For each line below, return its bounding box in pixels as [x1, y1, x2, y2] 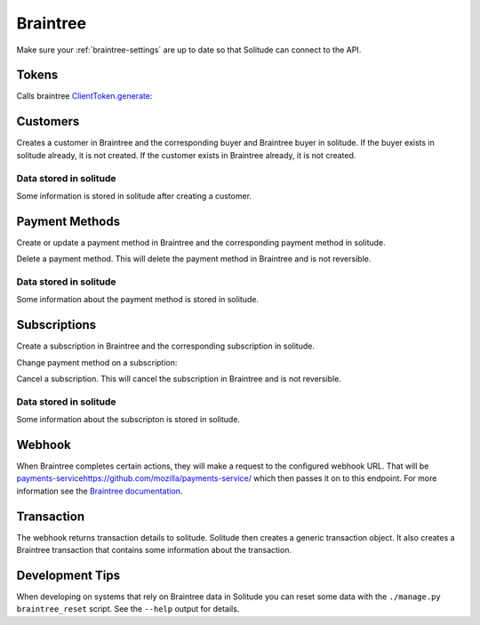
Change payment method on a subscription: [16, 357, 178, 368]
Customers [16, 114, 80, 129]
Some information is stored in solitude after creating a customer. [16, 190, 252, 201]
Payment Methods [16, 213, 120, 228]
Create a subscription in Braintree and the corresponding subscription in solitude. [16, 341, 316, 351]
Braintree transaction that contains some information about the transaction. [16, 545, 292, 556]
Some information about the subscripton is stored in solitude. [16, 414, 240, 425]
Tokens [16, 68, 59, 83]
